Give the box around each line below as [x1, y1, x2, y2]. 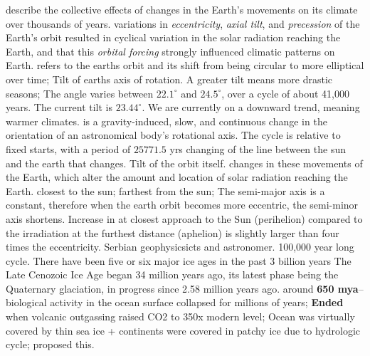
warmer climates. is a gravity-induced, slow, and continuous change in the [6, 113, 327, 128]
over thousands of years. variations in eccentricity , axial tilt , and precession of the [6, 16, 360, 31]
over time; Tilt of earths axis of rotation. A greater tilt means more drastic [6, 71, 333, 86]
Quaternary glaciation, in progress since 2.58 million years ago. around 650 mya [6, 281, 359, 295]
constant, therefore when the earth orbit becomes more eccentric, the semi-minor [6, 197, 359, 212]
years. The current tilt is [6, 100, 112, 115]
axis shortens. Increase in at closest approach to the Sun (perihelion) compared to [6, 211, 363, 226]
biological [6, 295, 47, 310]
